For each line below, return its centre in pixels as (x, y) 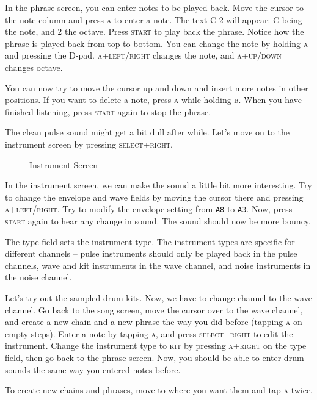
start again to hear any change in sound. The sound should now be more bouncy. (158, 220)
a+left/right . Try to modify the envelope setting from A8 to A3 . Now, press (149, 209)
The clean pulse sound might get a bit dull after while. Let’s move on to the (147, 132)
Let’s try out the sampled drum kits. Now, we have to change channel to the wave (158, 297)
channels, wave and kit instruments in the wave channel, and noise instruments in (158, 265)
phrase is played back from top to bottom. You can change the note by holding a (157, 43)
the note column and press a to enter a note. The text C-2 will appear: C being (154, 19)
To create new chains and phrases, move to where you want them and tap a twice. (159, 390)
